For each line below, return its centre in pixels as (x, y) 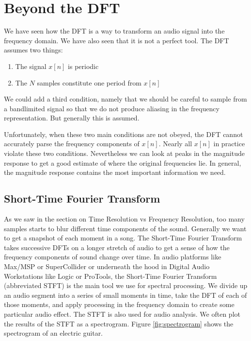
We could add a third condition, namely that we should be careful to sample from (125, 99)
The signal (31, 66)
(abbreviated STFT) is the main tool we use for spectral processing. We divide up (126, 285)
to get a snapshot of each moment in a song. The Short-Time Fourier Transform (123, 238)
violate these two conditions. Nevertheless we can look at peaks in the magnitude (124, 153)
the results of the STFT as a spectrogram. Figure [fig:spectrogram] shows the (119, 323)
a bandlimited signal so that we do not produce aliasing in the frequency (112, 108)
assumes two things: (33, 50)
